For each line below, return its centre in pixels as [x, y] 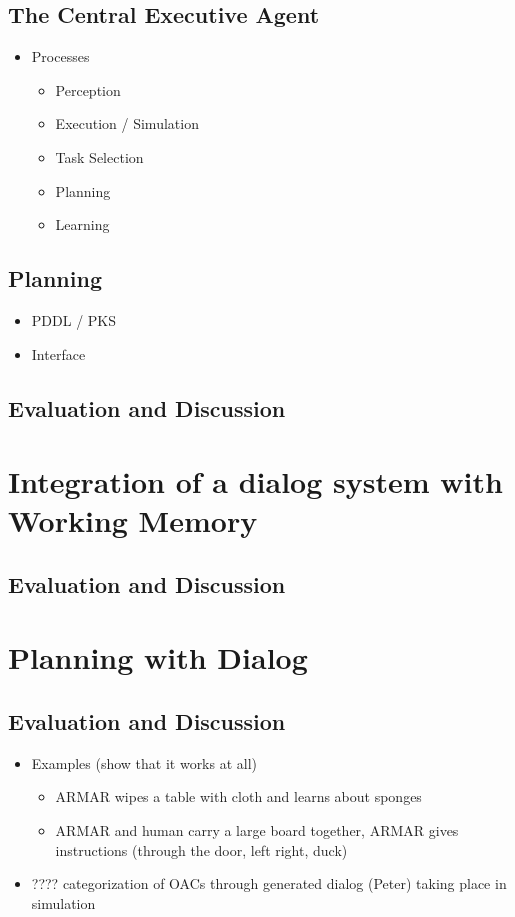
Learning [82, 224]
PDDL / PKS [74, 319]
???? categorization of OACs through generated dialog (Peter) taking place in [269, 883]
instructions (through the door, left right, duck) [201, 849]
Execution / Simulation [127, 123]
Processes [60, 56]
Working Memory [133, 520]
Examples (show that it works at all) [144, 762]
